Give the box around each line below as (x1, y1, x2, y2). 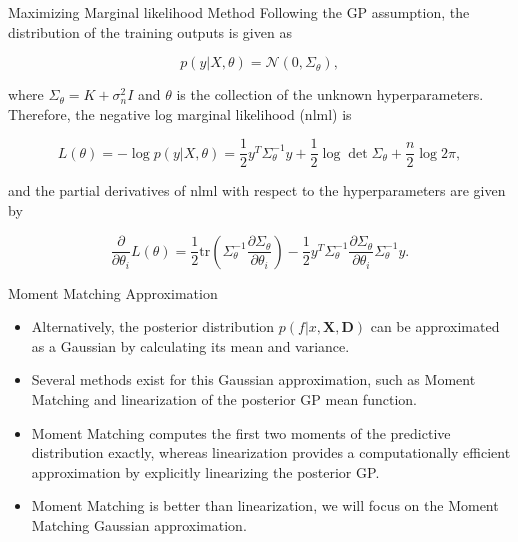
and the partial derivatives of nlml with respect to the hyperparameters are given (8, 180, 506, 201)
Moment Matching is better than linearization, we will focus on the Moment (31, 495, 499, 516)
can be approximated (370, 316, 500, 337)
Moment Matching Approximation (8, 282, 218, 303)
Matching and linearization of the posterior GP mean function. (31, 389, 417, 409)
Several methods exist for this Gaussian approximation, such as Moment (31, 369, 476, 390)
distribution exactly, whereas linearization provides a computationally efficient (31, 442, 511, 463)
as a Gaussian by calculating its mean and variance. (31, 335, 350, 356)
